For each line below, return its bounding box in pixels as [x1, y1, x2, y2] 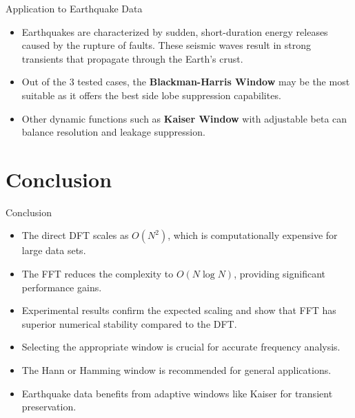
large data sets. [21, 243, 86, 258]
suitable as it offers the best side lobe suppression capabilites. [21, 87, 281, 102]
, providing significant [234, 267, 325, 281]
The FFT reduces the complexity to [21, 267, 174, 281]
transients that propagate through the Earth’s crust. [21, 51, 243, 65]
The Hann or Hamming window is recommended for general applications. [21, 363, 332, 377]
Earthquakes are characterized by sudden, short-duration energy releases [21, 24, 328, 39]
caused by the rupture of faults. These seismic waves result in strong [21, 38, 311, 52]
